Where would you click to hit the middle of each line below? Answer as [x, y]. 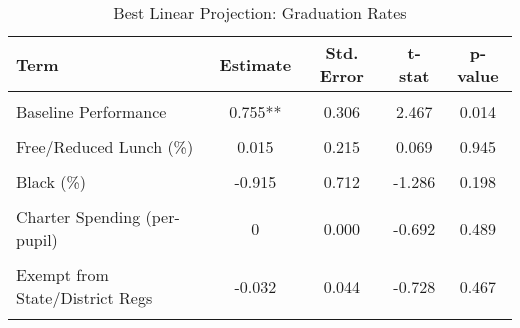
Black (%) [51, 181]
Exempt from [62, 274]
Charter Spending [78, 216]
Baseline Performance [91, 111]
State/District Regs [84, 297]
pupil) [37, 239]
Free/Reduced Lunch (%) [105, 146]
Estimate [255, 64]
